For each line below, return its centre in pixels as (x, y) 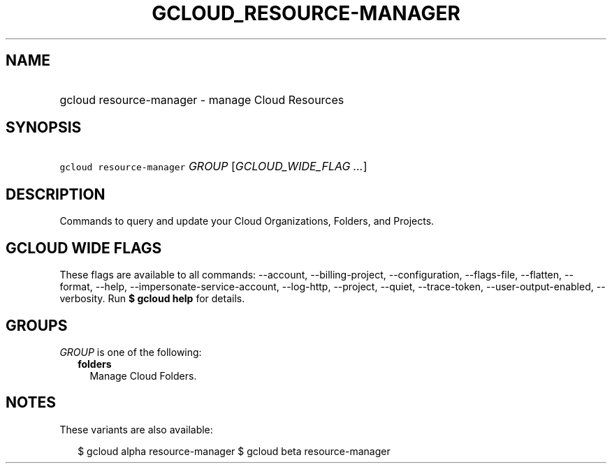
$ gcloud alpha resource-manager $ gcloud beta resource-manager (234, 451)
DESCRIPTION (56, 194)
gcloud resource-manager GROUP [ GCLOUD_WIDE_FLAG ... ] (213, 166)
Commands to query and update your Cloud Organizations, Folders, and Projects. (247, 221)
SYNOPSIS (44, 128)
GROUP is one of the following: (131, 352)
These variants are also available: (136, 429)
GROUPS (37, 325)
